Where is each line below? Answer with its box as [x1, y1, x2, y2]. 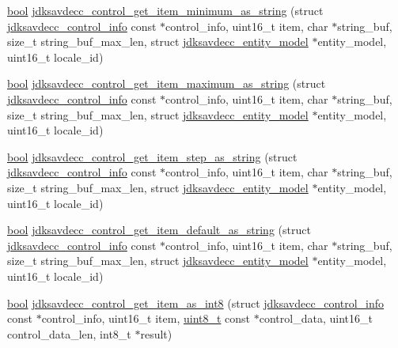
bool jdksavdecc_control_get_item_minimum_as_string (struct [7, 2, 324, 18]
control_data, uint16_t [259, 310, 373, 327]
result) [140, 325, 172, 342]
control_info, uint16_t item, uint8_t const [41, 310, 251, 327]
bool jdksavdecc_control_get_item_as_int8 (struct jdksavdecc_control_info [7, 294, 385, 311]
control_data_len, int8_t [7, 325, 131, 342]
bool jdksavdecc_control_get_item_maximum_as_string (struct [7, 75, 326, 92]
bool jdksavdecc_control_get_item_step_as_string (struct [7, 148, 298, 165]
